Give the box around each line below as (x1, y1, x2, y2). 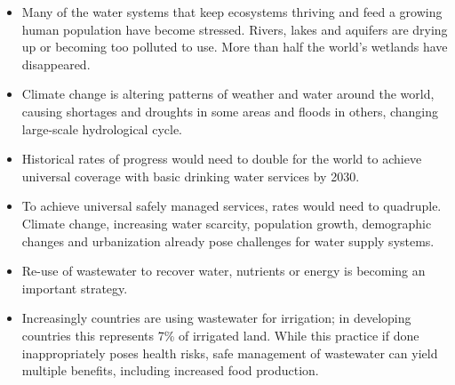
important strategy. (21, 278, 128, 297)
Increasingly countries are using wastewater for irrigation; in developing (21, 309, 411, 327)
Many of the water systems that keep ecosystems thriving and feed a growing (21, 3, 443, 20)
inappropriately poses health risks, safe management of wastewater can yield (21, 343, 438, 362)
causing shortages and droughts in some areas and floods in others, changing (21, 101, 439, 120)
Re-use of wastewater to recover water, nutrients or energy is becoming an (21, 261, 426, 280)
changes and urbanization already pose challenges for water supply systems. (21, 231, 435, 250)
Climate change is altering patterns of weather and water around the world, (21, 84, 435, 103)
